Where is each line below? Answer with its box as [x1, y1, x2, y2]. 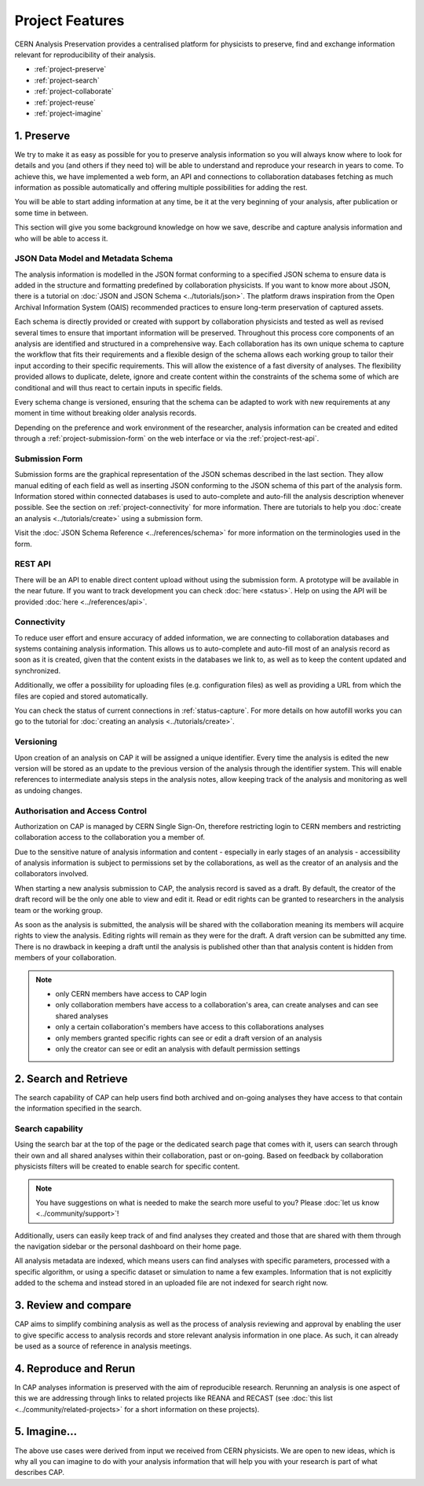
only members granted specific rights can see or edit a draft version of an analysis [55, 1033, 322, 1043]
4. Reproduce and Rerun [14, 1362, 136, 1375]
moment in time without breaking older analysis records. [14, 409, 197, 418]
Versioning [14, 736, 58, 747]
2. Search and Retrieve [14, 1072, 129, 1085]
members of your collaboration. [14, 953, 117, 963]
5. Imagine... [14, 1425, 78, 1438]
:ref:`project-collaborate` [34, 86, 114, 96]
